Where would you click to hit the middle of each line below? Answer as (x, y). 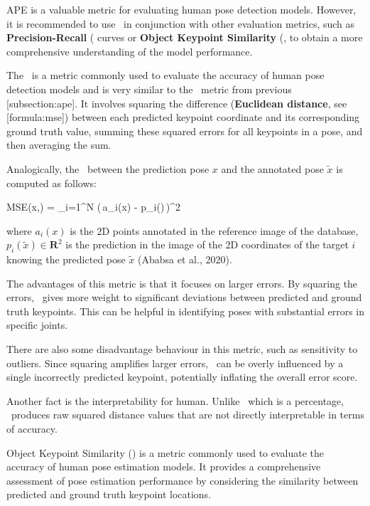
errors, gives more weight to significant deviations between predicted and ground (184, 297)
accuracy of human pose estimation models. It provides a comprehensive (164, 467)
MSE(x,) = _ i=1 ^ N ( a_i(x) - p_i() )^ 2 (93, 207)
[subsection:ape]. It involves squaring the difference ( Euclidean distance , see (177, 103)
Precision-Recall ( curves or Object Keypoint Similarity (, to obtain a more (185, 37)
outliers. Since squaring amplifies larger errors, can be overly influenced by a (175, 363)
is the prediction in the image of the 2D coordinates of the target (207, 244)
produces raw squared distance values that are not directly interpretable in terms (187, 415)
